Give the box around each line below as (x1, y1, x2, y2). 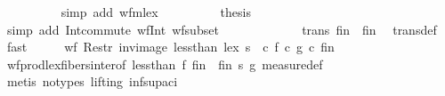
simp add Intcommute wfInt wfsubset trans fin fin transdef (6, 20, 437, 38)
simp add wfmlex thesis (61, 3, 251, 20)
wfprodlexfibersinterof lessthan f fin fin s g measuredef (6, 54, 323, 73)
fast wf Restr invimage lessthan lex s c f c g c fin (6, 37, 335, 56)
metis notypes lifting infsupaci (6, 72, 178, 91)
